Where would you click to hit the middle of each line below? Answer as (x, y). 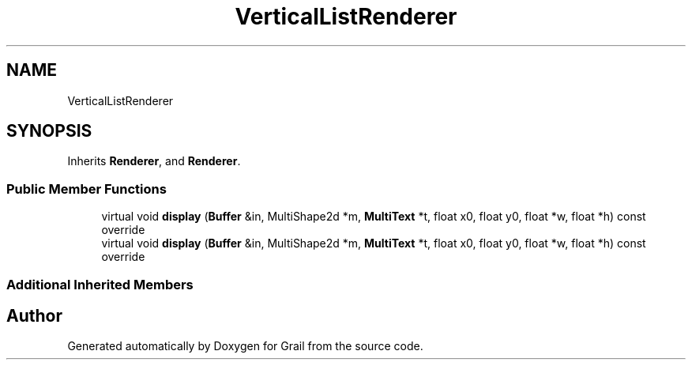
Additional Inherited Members (100, 284)
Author (34, 315)
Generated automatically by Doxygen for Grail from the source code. (245, 346)
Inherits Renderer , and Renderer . (154, 161)
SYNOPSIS (49, 131)
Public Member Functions (86, 189)
